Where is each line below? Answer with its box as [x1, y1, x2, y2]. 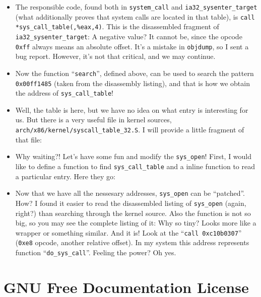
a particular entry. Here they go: [15, 171, 115, 181]
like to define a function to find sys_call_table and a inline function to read [15, 161, 255, 171]
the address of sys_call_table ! [15, 88, 113, 98]
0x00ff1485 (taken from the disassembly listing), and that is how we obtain [15, 78, 250, 88]
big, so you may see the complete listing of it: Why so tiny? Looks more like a [15, 217, 256, 228]
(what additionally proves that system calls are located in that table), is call [15, 11, 255, 22]
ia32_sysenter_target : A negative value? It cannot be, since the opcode [15, 31, 242, 41]
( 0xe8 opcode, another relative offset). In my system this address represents [15, 237, 249, 248]
